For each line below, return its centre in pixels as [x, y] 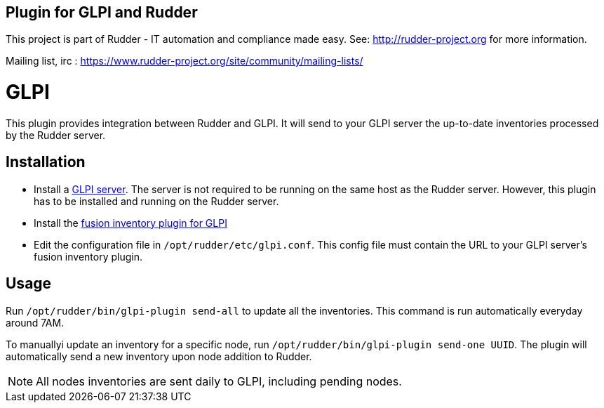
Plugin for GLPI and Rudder [102, 12]
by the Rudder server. [56, 135]
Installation [46, 162]
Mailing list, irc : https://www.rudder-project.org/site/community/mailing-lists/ [184, 61]
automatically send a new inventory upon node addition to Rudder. [159, 356]
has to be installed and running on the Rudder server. [156, 201]
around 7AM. [35, 322]
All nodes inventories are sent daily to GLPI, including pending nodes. [219, 381]
